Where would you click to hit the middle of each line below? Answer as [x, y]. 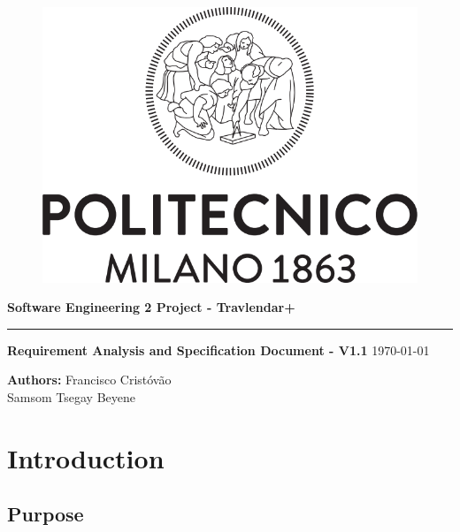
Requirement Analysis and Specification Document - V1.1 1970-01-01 [218, 350]
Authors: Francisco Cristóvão [89, 380]
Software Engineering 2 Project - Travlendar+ [151, 307]
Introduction [86, 457]
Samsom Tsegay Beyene [71, 396]
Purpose [46, 514]
